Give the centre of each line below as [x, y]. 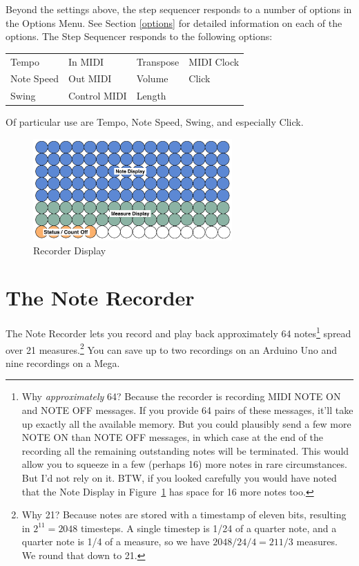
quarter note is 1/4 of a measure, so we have [116, 541]
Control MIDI [98, 96]
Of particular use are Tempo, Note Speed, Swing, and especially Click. [155, 122]
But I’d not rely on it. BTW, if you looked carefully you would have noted [179, 477]
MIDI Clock [214, 61]
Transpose [158, 61]
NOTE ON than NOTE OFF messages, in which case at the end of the [173, 437]
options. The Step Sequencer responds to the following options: [139, 36]
